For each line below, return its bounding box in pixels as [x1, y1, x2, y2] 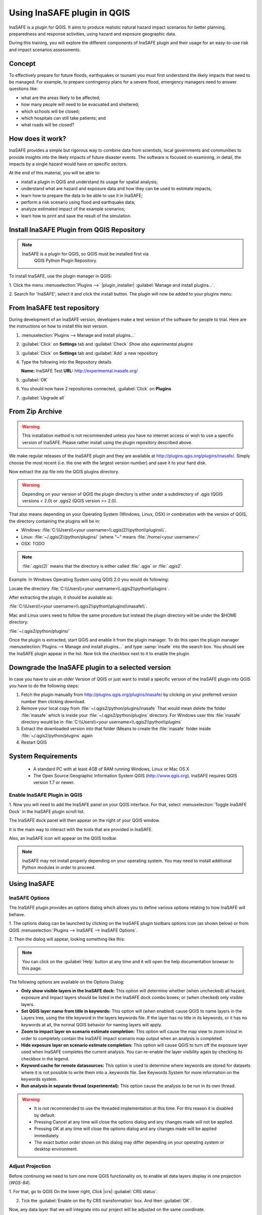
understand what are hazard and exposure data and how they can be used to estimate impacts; [21, 186, 212, 191]
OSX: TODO [21, 541, 45, 547]
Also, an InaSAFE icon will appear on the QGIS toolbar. [9, 835, 117, 841]
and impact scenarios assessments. [9, 47, 81, 52]
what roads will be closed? [21, 122, 75, 128]
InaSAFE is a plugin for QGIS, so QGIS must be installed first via [22, 251, 149, 257]
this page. [22, 965, 42, 972]
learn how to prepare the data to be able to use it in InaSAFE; [21, 192, 143, 198]
